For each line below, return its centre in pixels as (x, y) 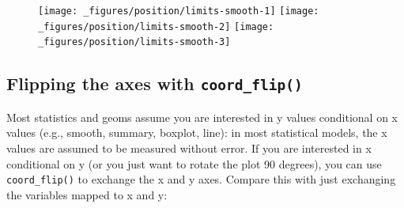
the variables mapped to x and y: (87, 194)
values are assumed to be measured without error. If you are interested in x (189, 147)
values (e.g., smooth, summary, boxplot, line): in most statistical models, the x (197, 132)
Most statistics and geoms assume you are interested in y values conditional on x (202, 117)
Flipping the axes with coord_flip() (155, 83)
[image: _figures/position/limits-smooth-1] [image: (179, 11)
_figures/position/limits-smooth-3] (134, 42)
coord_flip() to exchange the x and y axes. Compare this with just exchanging (201, 179)
